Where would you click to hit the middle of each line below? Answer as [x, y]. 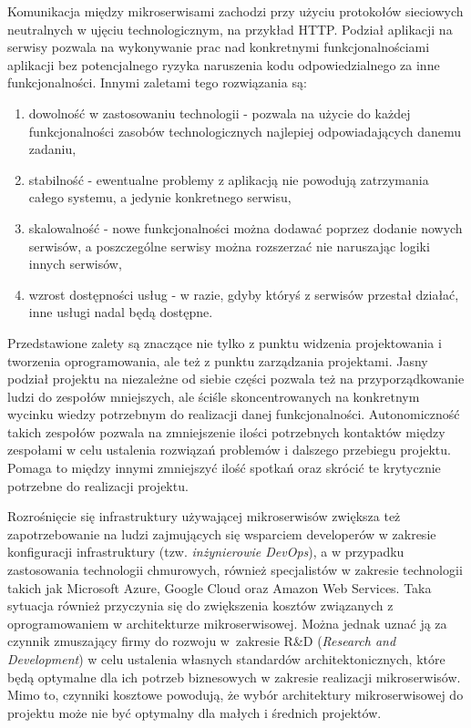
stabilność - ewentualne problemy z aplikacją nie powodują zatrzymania [229, 179]
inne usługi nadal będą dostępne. [121, 312]
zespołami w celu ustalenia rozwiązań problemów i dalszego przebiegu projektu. [229, 450]
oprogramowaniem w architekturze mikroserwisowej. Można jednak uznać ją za [227, 623]
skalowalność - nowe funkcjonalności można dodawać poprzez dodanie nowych [246, 227]
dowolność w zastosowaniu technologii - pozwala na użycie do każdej [220, 113]
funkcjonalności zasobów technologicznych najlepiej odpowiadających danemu [245, 131]
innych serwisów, [75, 264]
